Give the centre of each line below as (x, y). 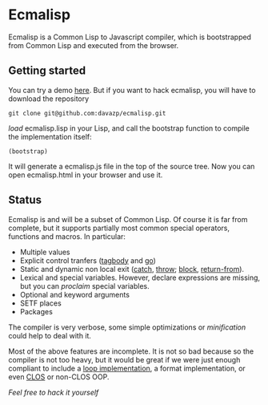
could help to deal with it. (50, 335)
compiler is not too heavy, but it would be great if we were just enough (124, 359)
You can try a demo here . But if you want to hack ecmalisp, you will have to (132, 90)
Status (25, 200)
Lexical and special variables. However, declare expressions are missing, (140, 277)
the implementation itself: (50, 136)
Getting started (47, 71)
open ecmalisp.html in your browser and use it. (86, 175)
